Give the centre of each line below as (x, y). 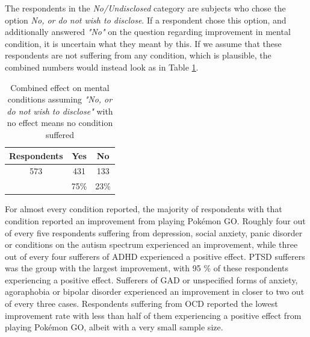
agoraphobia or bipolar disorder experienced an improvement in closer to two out (155, 291)
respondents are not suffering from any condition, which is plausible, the (138, 55)
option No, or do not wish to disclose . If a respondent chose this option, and (146, 20)
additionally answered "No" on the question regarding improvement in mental (148, 32)
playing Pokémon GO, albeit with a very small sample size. (114, 327)
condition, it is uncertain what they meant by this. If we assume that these (143, 43)
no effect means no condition (60, 123)
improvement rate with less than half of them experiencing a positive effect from (153, 315)
